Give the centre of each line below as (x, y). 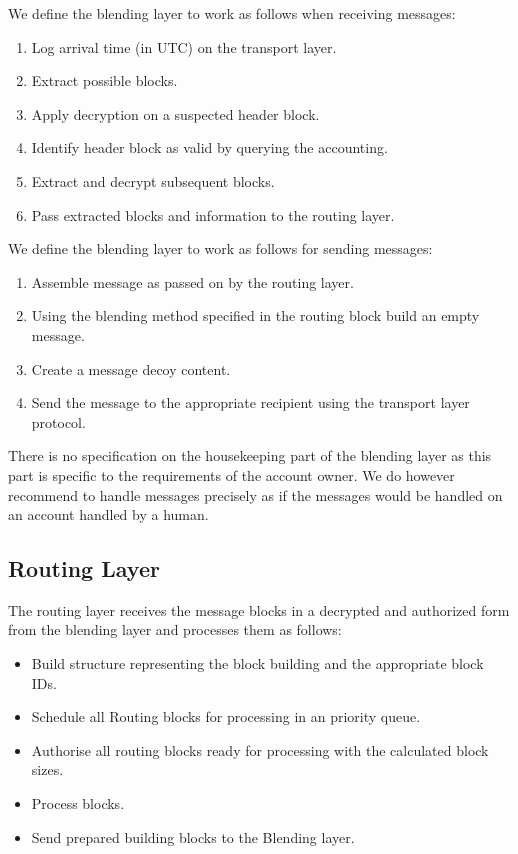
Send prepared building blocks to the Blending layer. (193, 836)
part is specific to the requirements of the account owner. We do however (231, 474)
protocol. (58, 421)
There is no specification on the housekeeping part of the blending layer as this (250, 455)
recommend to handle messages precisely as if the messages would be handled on (255, 494)
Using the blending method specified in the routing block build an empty (255, 315)
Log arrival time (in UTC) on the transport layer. (184, 46)
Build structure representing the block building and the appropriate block (257, 663)
